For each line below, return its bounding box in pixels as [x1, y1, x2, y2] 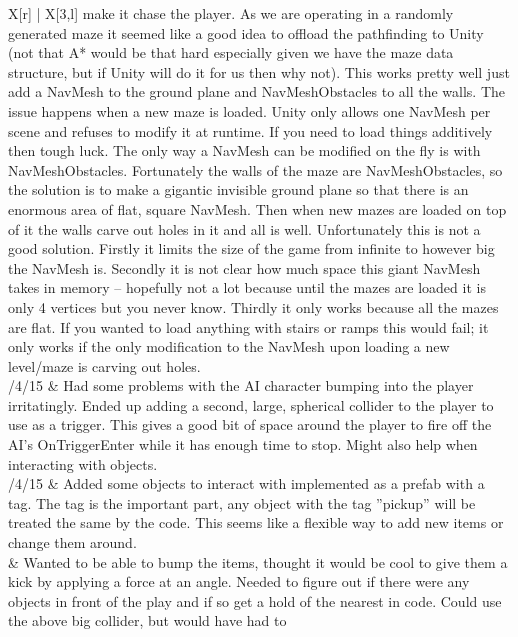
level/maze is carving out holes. [8, 355, 201, 376]
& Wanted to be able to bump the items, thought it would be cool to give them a [8, 551, 508, 572]
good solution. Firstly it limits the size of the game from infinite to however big [8, 238, 495, 259]
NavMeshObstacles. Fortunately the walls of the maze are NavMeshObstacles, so [8, 159, 503, 180]
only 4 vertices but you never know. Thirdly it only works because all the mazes [8, 296, 499, 317]
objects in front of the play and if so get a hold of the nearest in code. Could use [8, 590, 502, 611]
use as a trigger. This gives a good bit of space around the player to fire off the [8, 414, 492, 435]
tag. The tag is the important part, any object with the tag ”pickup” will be [8, 492, 476, 513]
